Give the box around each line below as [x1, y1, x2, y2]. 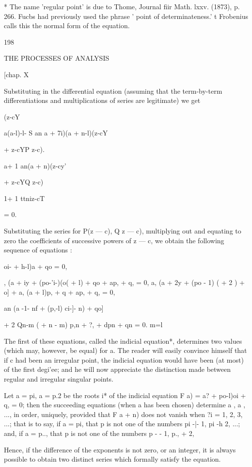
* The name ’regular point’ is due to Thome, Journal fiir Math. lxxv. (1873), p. [4, 1, 240, 11]
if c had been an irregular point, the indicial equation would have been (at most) [4, 354, 244, 365]
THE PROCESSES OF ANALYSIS [4, 53, 110, 63]
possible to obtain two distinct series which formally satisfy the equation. [4, 454, 221, 464]
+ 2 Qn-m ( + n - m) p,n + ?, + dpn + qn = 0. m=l [4, 319, 163, 330]
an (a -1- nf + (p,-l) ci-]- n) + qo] [4, 303, 104, 313]
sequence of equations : [4, 245, 72, 255]
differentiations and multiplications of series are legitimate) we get [4, 95, 201, 105]
